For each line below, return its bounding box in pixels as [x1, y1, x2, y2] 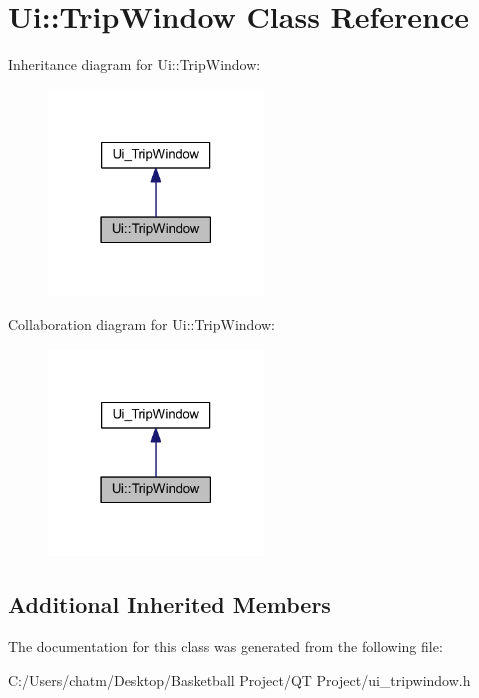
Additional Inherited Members [8, 589, 331, 620]
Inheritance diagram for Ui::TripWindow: [8, 54, 261, 75]
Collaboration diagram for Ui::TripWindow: [8, 314, 276, 334]
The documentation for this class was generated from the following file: [8, 636, 443, 657]
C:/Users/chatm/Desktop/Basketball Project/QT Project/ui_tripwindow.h [8, 669, 471, 690]
